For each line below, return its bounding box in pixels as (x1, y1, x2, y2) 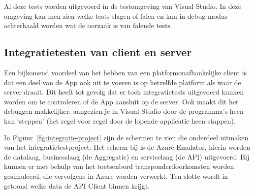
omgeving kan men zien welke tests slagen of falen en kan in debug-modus (4, 10, 228, 21)
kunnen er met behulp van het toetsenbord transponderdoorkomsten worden (4, 161, 234, 171)
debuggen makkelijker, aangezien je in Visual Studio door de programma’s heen (4, 106, 244, 116)
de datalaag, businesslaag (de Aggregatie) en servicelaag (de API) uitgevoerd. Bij (4, 151, 250, 162)
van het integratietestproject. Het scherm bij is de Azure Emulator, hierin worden (4, 142, 251, 152)
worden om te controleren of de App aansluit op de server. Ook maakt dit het (4, 96, 239, 106)
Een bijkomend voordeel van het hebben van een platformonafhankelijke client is (4, 67, 247, 77)
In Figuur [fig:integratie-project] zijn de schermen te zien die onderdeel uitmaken (4, 132, 249, 142)
